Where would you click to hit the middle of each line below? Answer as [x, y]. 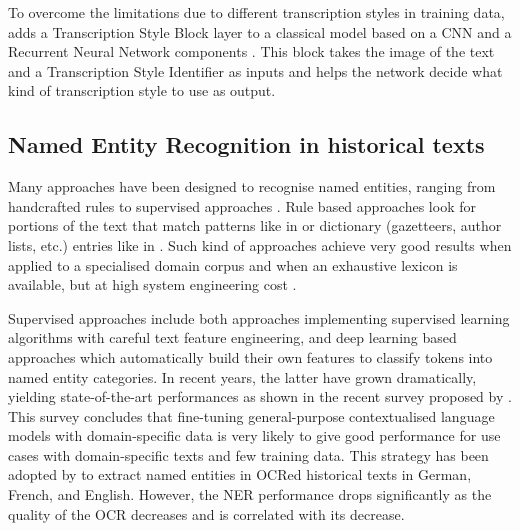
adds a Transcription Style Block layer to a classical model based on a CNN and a [260, 31]
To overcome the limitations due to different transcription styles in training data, [256, 12]
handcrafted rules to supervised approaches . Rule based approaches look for [242, 205]
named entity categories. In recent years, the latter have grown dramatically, [242, 376]
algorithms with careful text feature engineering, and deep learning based [232, 337]
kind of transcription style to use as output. [142, 90]
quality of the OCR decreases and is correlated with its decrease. [206, 513]
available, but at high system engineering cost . [152, 284]
